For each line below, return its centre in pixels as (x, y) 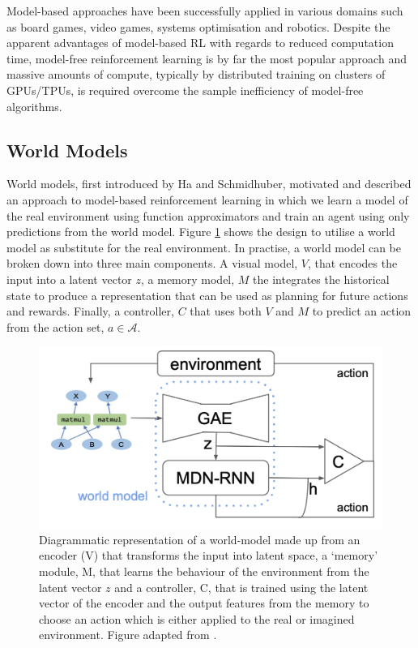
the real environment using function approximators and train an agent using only (208, 215)
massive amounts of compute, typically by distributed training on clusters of (196, 74)
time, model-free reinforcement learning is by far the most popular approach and (207, 58)
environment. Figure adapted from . (128, 635)
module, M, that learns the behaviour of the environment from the (204, 571)
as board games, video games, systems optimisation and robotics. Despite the (198, 26)
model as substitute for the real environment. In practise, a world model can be (204, 247)
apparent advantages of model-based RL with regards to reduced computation (200, 43)
